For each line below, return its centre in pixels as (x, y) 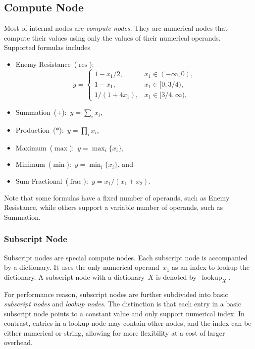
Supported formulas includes (47, 47)
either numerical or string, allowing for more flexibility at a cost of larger (115, 332)
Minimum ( (33, 164)
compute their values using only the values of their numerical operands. (112, 37)
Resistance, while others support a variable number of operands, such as (113, 207)
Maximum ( (34, 147)
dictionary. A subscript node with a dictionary (74, 276)
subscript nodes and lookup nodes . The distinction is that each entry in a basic (123, 304)
